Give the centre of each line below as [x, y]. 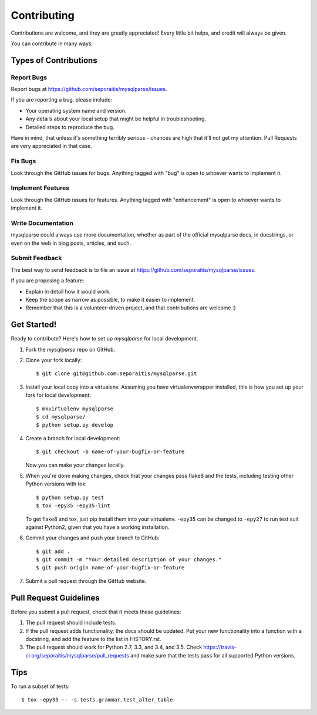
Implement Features [40, 188]
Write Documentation [42, 223]
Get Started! [34, 325]
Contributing [43, 15]
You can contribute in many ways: [52, 43]
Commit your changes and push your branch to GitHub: [92, 538]
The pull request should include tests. [71, 623]
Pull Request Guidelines [55, 598]
